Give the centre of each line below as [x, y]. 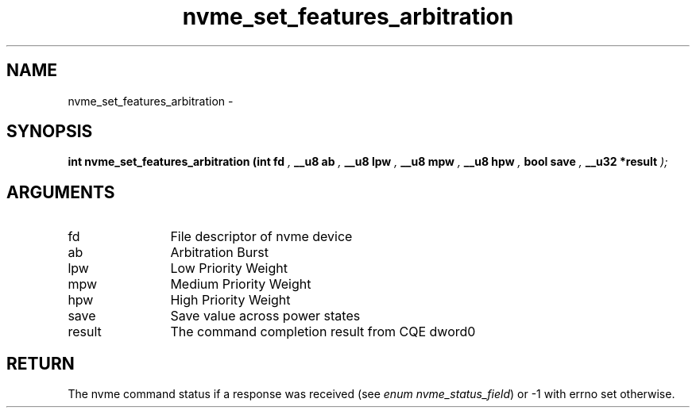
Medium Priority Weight [241, 284]
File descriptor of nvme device [261, 237]
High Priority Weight [230, 300]
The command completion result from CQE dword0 [323, 332]
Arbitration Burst [219, 253]
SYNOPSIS [50, 132]
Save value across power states [265, 316]
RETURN [41, 363]
